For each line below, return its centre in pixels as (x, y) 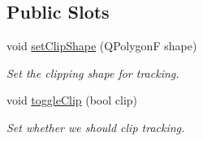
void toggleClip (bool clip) (72, 100)
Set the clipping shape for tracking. (93, 73)
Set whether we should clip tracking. (96, 127)
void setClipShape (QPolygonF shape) (102, 46)
